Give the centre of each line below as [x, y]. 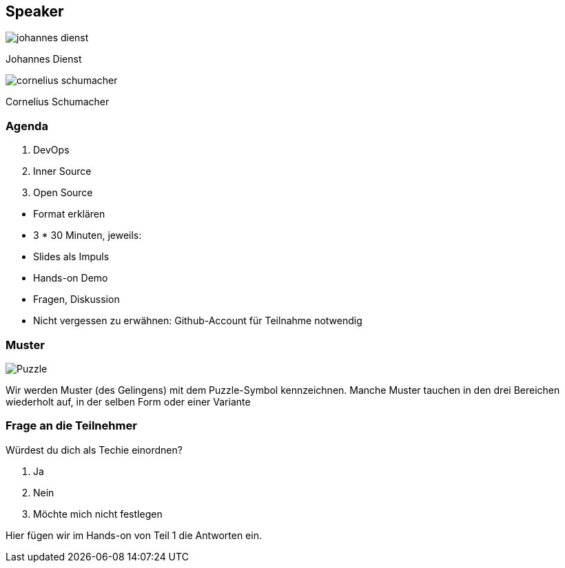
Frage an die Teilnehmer [71, 426]
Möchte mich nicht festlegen [98, 514]
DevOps [51, 150]
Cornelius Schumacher [58, 102]
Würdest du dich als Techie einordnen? [94, 450]
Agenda [27, 126]
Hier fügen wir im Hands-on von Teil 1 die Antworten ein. [134, 535]
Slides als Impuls [71, 257]
